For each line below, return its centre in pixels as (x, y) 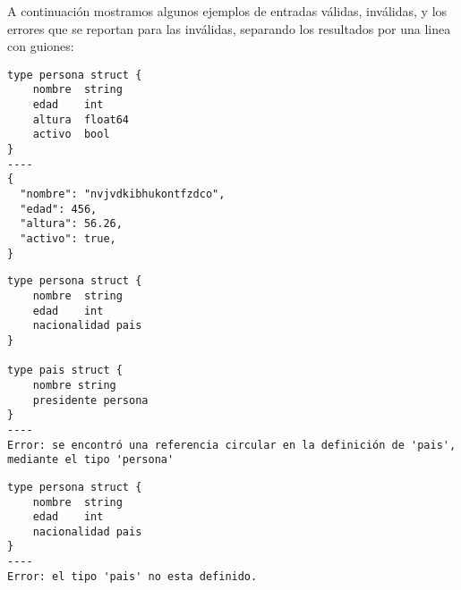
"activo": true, (68, 239)
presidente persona (90, 400)
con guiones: (41, 46)
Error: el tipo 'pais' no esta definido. (132, 576)
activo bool (71, 135)
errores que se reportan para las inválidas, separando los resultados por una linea (229, 28)
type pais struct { (65, 371)
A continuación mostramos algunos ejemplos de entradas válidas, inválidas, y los (227, 11)
